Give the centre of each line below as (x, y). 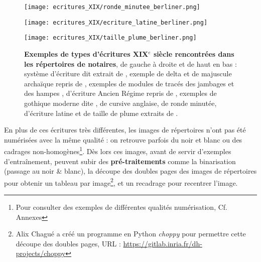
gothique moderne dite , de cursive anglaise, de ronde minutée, (120, 103)
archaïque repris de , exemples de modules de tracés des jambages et (129, 83)
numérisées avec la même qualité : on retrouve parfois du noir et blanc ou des (123, 139)
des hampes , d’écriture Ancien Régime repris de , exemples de (120, 93)
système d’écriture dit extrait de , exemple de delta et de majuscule (128, 74)
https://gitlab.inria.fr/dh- (163, 243)
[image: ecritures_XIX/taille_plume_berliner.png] (110, 38)
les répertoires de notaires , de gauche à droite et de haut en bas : (130, 63)
